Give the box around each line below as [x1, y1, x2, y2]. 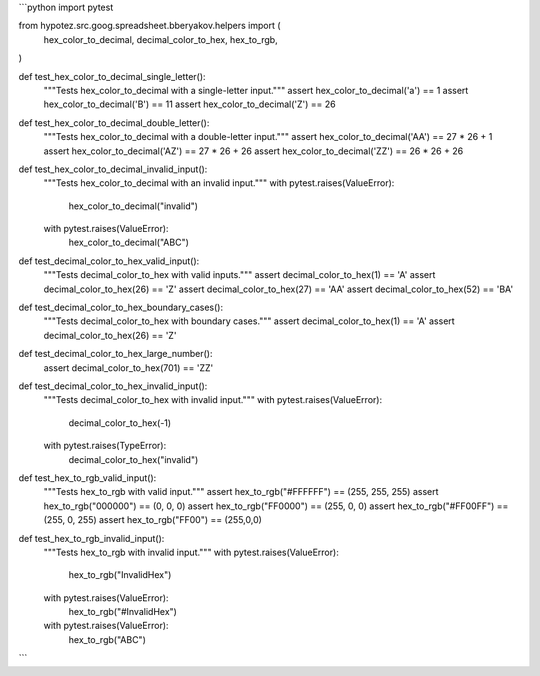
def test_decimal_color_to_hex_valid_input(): [18, 255, 200, 267]
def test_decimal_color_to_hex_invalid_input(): [18, 380, 208, 392]
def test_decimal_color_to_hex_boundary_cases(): [18, 301, 224, 314]
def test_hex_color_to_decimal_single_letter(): [18, 70, 206, 82]
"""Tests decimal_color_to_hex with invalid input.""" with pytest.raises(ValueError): [43, 394, 383, 406]
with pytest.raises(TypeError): [43, 440, 167, 452]
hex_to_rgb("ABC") [68, 633, 147, 645]
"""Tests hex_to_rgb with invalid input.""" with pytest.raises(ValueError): [43, 546, 339, 558]
